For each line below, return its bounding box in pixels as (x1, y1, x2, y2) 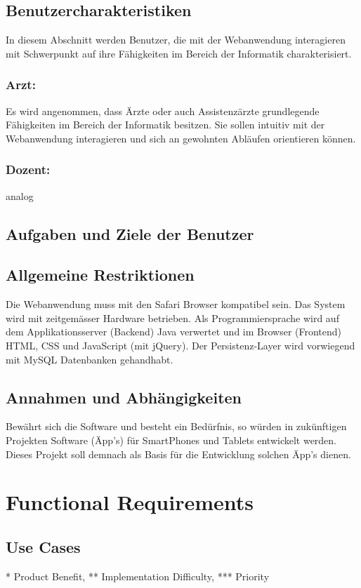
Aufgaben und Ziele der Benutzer (6, 222, 254, 244)
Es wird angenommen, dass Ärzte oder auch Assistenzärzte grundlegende (6, 103, 320, 118)
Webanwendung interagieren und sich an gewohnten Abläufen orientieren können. (6, 131, 356, 145)
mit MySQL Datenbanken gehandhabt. (6, 352, 173, 366)
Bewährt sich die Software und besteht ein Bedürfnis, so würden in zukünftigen (6, 419, 347, 434)
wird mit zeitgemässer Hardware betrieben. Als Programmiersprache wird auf (6, 310, 339, 325)
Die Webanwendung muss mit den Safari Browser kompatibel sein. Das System (6, 297, 346, 312)
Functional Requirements (6, 488, 254, 516)
